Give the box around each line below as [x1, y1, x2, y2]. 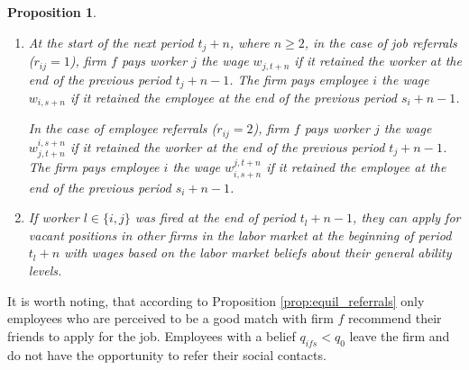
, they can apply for [353, 208, 461, 227]
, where [229, 32, 270, 51]
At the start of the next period [28, 32, 194, 51]
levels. [28, 261, 62, 280]
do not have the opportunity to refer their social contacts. [7, 345, 326, 364]
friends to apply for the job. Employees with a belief [7, 326, 296, 345]
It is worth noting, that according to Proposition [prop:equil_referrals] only [7, 291, 425, 310]
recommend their [348, 309, 442, 328]
